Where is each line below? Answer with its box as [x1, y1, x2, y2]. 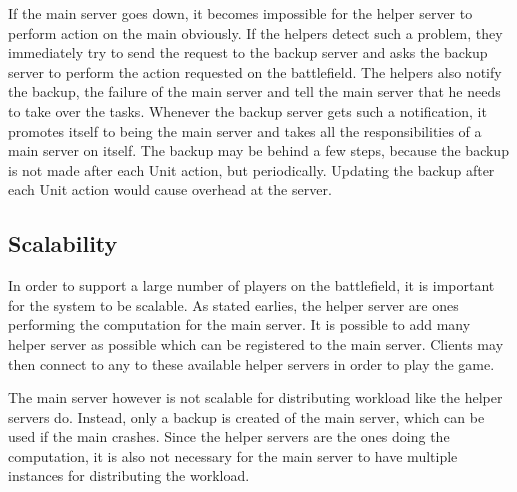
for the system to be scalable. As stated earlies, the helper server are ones [8, 294, 459, 315]
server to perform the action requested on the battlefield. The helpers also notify [8, 61, 502, 82]
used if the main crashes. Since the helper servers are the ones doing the [8, 426, 450, 447]
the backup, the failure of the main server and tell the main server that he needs [8, 81, 501, 102]
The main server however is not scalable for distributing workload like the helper [8, 387, 503, 408]
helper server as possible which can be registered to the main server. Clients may [8, 333, 504, 354]
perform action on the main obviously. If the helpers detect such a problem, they [8, 22, 503, 43]
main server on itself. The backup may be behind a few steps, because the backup [8, 140, 509, 161]
